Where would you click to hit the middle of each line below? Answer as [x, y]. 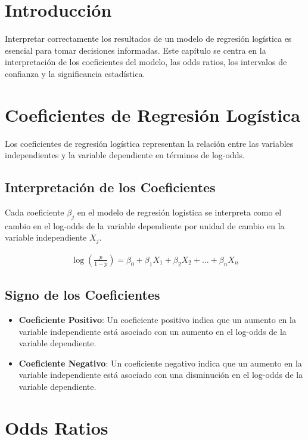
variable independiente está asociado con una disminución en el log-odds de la [161, 375]
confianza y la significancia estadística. [75, 73]
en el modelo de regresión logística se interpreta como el [179, 212]
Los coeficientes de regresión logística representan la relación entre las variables [149, 143]
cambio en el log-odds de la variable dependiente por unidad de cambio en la [145, 225]
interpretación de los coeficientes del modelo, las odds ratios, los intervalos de [146, 62]
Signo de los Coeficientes [83, 295]
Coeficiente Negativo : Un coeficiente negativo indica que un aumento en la [160, 363]
